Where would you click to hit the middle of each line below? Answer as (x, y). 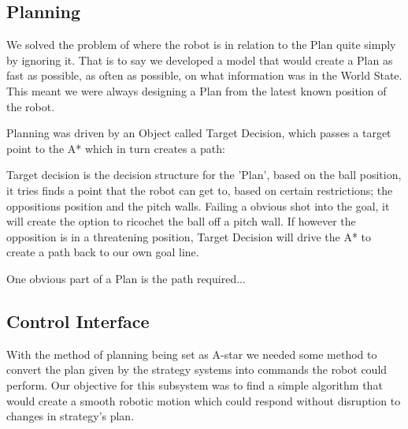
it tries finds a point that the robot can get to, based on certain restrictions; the (200, 190)
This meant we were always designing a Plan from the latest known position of (197, 90)
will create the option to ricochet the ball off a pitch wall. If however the (181, 221)
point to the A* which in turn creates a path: (116, 148)
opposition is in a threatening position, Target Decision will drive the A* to (189, 236)
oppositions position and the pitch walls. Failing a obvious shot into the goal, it (198, 205)
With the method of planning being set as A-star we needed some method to (192, 354)
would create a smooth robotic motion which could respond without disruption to (204, 400)
